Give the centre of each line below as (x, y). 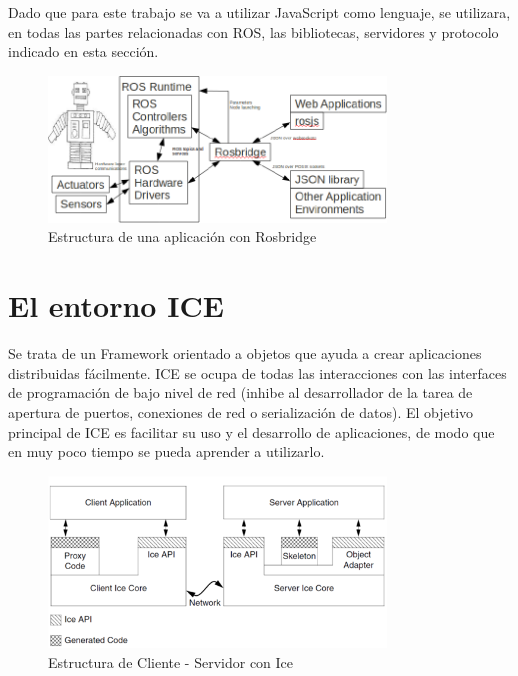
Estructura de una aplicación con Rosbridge (182, 236)
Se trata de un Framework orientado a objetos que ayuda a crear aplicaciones (245, 353)
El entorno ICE (116, 305)
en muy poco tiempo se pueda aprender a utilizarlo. (166, 451)
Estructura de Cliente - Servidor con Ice (171, 661)
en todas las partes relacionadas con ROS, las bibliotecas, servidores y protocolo (253, 31)
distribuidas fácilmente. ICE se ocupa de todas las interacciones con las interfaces (257, 372)
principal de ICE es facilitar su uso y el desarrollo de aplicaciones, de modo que (251, 431)
